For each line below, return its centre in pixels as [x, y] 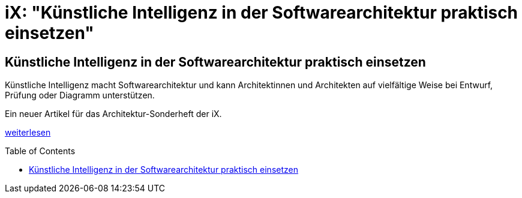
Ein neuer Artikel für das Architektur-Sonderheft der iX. [113, 114]
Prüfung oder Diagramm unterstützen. [80, 95]
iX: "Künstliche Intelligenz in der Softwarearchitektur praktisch [262, 13]
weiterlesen [28, 133]
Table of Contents [40, 151]
